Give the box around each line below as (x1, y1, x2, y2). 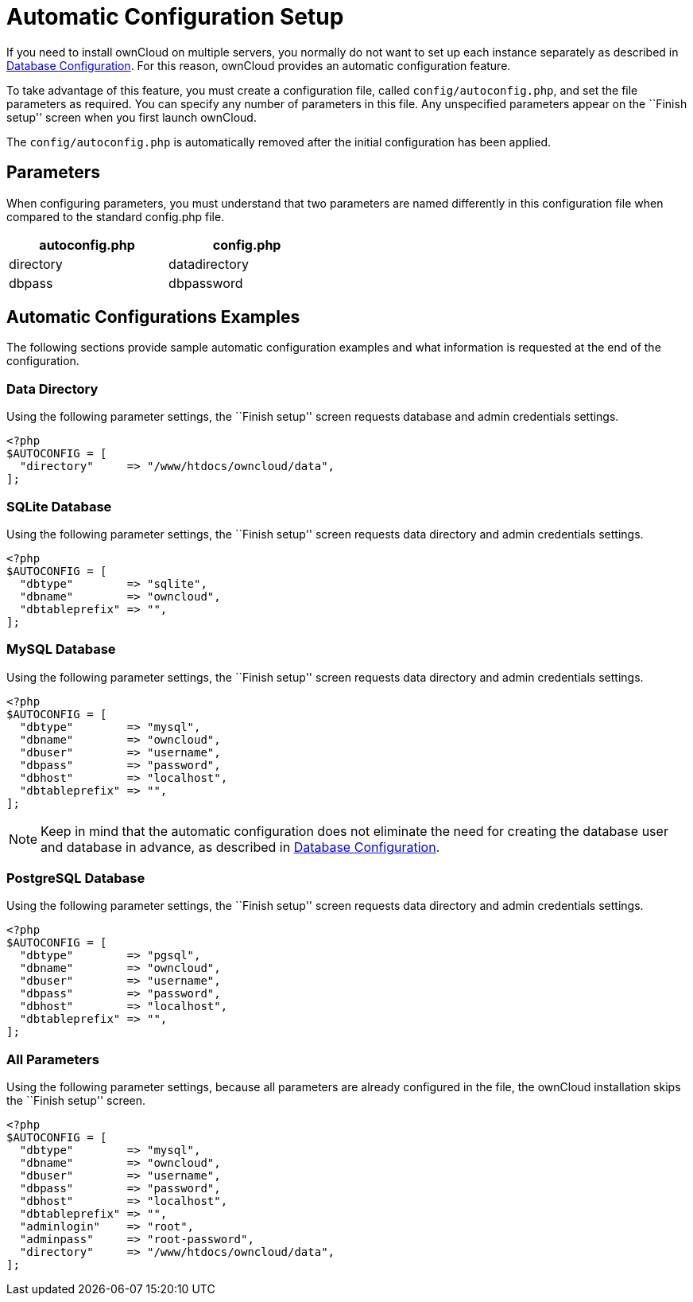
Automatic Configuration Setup (6, 3, 344, 30)
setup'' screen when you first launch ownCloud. (6, 110, 257, 124)
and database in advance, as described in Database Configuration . (41, 838, 440, 855)
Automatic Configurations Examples (6, 307, 300, 328)
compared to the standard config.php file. (6, 209, 225, 223)
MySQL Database (6, 641, 116, 658)
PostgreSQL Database (6, 870, 145, 887)
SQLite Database (6, 498, 112, 515)
